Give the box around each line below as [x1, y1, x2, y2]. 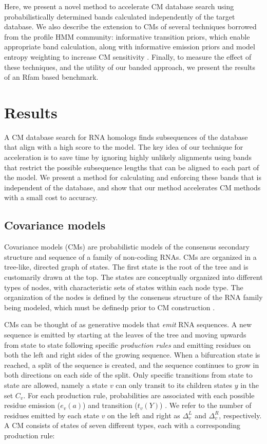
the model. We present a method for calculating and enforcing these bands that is [4, 172, 261, 183]
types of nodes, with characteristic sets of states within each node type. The [4, 281, 243, 292]
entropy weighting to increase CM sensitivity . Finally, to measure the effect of [4, 51, 252, 62]
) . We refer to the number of [160, 400, 252, 411]
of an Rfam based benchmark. [4, 72, 99, 82]
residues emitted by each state [4, 410, 99, 420]
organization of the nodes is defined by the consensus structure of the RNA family [4, 292, 263, 303]
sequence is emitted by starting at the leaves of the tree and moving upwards [4, 329, 246, 340]
